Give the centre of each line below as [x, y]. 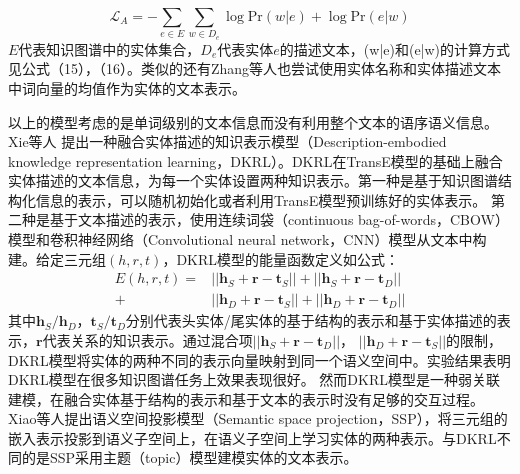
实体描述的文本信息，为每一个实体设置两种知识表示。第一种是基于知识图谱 [253, 180]
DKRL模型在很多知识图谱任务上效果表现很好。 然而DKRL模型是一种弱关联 [254, 379]
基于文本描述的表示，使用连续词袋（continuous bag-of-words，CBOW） [279, 219]
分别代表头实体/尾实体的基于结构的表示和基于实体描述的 [311, 320]
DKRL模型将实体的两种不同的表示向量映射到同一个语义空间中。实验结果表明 [259, 359]
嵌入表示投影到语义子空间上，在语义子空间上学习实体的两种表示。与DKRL [252, 437]
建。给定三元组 [57, 258]
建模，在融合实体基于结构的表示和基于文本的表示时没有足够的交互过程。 [246, 398]
